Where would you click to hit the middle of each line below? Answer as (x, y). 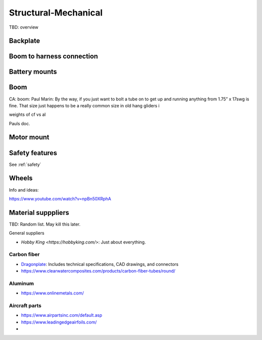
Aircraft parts (25, 306)
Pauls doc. (19, 123)
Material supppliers (39, 213)
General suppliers (27, 233)
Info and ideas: (24, 190)
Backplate (25, 41)
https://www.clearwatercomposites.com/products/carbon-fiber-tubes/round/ (98, 271)
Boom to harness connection (53, 57)
